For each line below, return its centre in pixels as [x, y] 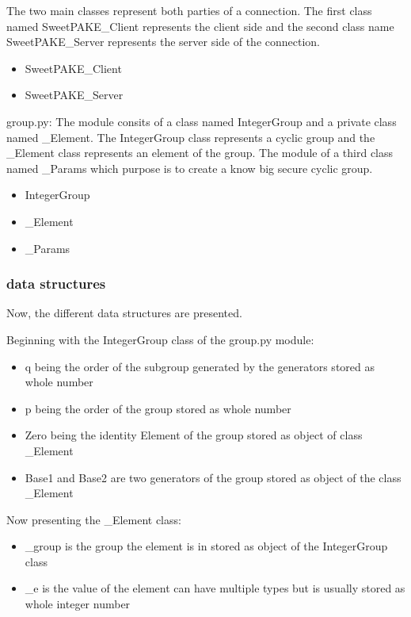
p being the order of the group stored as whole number [158, 408]
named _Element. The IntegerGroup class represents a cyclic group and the [191, 137]
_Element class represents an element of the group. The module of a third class [200, 153]
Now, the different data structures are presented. [124, 313]
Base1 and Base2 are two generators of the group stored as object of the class [213, 477]
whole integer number [78, 604]
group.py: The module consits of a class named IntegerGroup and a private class [202, 121]
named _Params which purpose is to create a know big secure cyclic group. [190, 168]
